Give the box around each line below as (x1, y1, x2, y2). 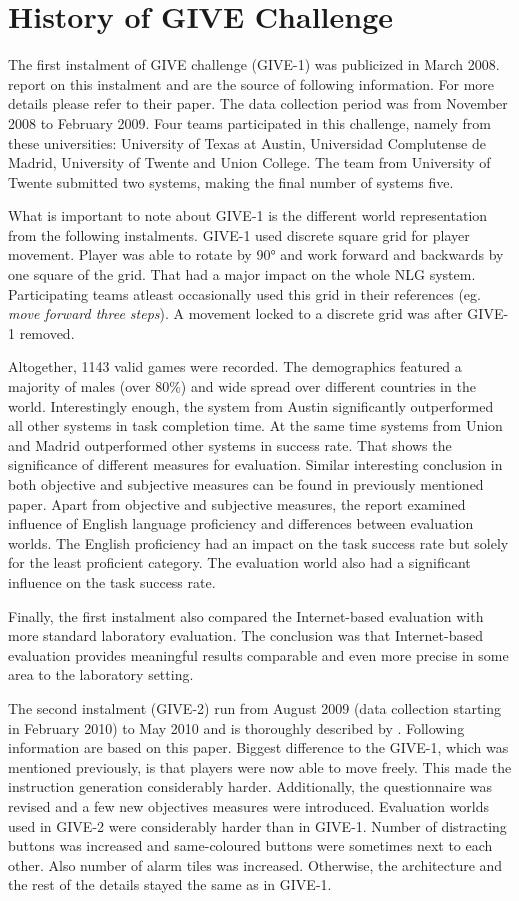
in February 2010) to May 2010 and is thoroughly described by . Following (8, 717, 465, 738)
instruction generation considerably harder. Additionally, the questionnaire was (8, 776, 493, 797)
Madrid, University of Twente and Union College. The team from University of (8, 152, 491, 173)
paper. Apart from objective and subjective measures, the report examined (8, 493, 466, 514)
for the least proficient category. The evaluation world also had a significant (8, 552, 471, 573)
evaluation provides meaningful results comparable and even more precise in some (8, 644, 509, 665)
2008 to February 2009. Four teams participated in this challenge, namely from (8, 112, 491, 133)
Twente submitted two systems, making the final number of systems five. (8, 171, 454, 192)
